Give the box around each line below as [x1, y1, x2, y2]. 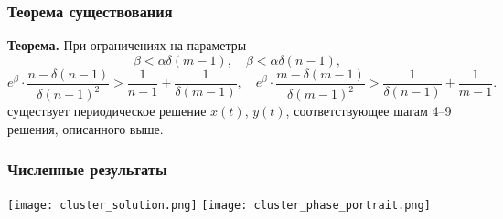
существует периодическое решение [7, 101, 207, 120]
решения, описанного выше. [7, 119, 164, 138]
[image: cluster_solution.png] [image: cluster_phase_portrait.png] [7, 198, 431, 212]
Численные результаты [7, 158, 167, 181]
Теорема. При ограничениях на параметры [7, 36, 247, 55]
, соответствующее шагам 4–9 [285, 101, 452, 120]
